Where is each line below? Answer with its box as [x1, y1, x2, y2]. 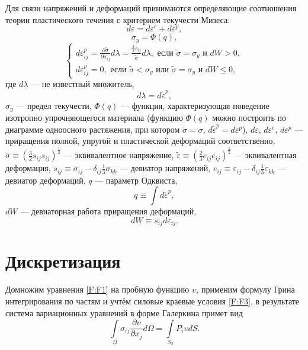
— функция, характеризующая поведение [121, 99, 269, 111]
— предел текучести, [16, 99, 92, 111]
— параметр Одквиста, [95, 174, 178, 186]
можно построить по [212, 111, 287, 124]
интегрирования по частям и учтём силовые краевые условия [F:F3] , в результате [5, 295, 300, 307]
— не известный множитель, [31, 78, 134, 90]
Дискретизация [5, 249, 121, 273]
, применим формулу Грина [196, 283, 295, 296]
